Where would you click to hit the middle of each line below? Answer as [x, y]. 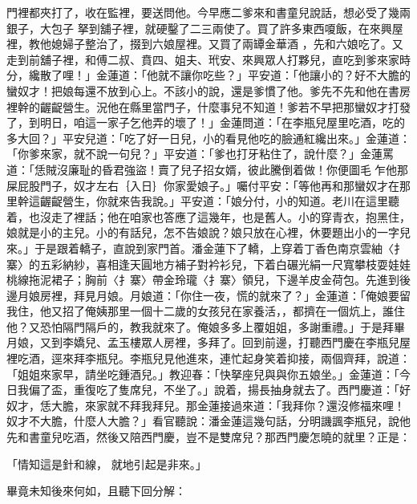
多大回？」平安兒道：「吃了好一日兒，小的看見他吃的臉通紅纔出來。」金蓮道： [208, 138]
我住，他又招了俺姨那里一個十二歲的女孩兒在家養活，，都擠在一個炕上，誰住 [206, 311]
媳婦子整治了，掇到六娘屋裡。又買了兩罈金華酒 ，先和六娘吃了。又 [227, 44]
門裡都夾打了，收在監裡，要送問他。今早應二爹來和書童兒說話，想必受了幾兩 [208, 12]
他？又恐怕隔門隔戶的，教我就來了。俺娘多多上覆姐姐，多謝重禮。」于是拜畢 [206, 326]
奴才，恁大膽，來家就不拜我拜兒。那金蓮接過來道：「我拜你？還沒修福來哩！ [206, 405]
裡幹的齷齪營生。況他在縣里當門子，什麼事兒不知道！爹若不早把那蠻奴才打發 [208, 106]
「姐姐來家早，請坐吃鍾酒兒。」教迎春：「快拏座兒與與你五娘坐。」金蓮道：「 [203, 374]
